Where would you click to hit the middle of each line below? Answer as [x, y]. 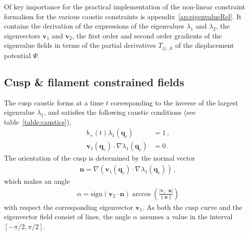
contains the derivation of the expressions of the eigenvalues [94, 26]
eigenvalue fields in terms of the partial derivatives [80, 45]
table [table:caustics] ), [38, 121]
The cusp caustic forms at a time [54, 102]
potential [18, 55]
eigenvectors [22, 35]
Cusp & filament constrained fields [94, 82]
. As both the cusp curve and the [192, 207]
